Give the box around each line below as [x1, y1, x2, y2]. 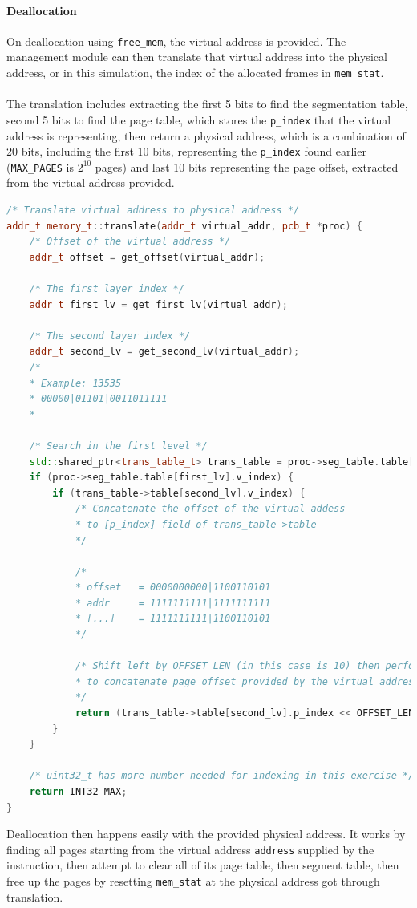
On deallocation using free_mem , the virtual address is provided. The [6, 32, 346, 49]
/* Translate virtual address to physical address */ [6, 205, 300, 217]
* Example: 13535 [29, 377, 122, 389]
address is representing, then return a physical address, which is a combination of [6, 127, 406, 144]
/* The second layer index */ [29, 330, 191, 342]
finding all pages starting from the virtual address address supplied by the [6, 841, 374, 857]
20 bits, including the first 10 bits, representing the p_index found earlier [6, 143, 366, 160]
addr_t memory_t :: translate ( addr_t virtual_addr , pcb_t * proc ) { [6, 220, 363, 232]
